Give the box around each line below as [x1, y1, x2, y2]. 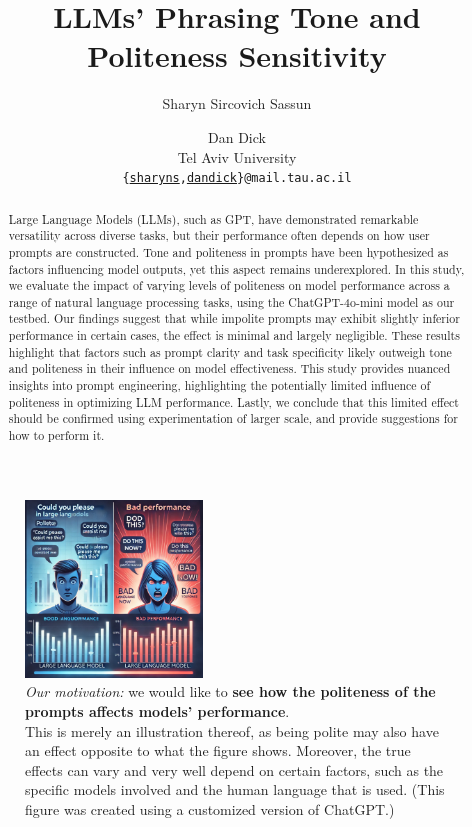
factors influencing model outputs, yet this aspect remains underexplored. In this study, [8, 260, 465, 277]
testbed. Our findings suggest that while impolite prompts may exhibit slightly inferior [8, 310, 460, 327]
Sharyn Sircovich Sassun [162, 93, 312, 114]
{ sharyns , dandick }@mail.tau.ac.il [122, 171, 352, 186]
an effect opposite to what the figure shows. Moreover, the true [25, 740, 411, 761]
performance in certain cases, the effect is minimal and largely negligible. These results [8, 327, 460, 344]
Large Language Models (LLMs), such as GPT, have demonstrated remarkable [8, 210, 419, 227]
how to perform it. [8, 427, 105, 444]
